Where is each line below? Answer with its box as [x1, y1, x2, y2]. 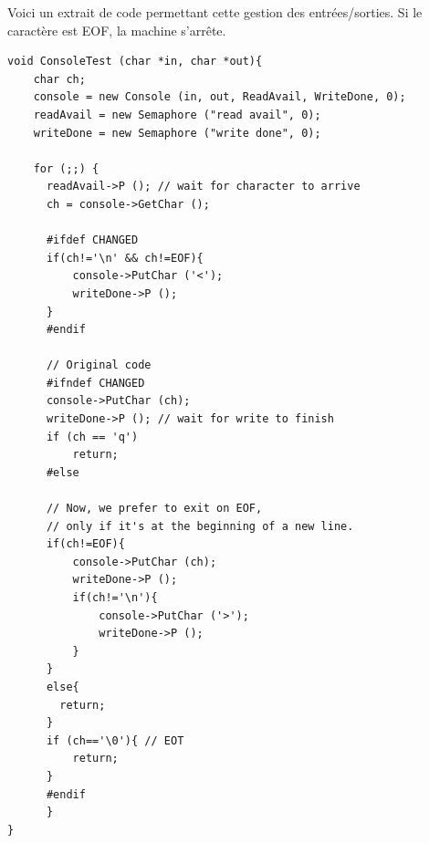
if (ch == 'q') [46, 430, 139, 443]
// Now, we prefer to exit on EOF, [46, 502, 263, 515]
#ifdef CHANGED [46, 234, 139, 247]
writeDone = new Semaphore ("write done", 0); [33, 126, 321, 140]
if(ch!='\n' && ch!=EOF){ [46, 251, 204, 265]
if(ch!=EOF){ [46, 537, 125, 551]
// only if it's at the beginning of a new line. [46, 519, 354, 533]
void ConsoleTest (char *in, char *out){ [7, 55, 263, 68]
